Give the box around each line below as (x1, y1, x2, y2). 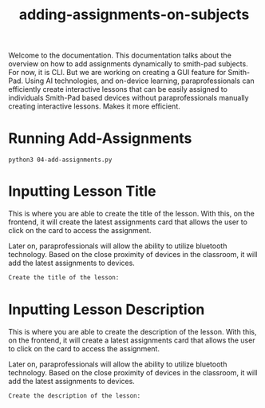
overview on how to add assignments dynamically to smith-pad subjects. (8, 59, 249, 69)
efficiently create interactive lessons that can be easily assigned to (8, 85, 227, 94)
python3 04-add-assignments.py (8, 156, 113, 164)
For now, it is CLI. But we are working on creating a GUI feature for (8, 68, 227, 77)
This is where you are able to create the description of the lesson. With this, (8, 327, 257, 336)
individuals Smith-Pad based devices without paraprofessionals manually (8, 93, 249, 103)
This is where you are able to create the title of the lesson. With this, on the (8, 209, 255, 219)
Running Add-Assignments (8, 129, 192, 148)
